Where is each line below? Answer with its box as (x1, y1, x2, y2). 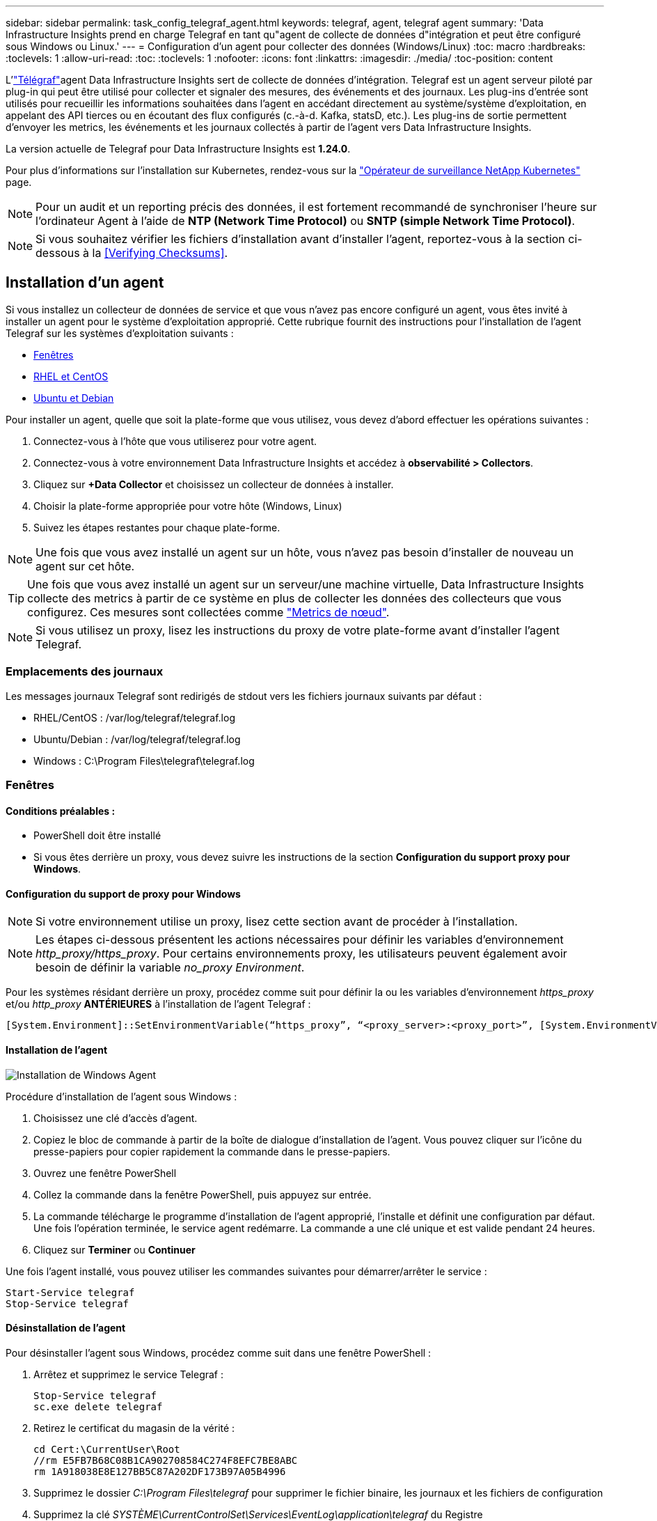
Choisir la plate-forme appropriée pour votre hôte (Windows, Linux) (33, 499, 342, 512)
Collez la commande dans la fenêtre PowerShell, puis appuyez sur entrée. (33, 1188, 372, 1201)
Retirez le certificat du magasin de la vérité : (33, 1421, 235, 1434)
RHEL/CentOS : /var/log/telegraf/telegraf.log (33, 711, 235, 724)
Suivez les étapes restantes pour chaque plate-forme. (33, 521, 280, 533)
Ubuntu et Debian (33, 391, 114, 404)
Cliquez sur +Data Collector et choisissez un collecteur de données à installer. (33, 478, 394, 490)
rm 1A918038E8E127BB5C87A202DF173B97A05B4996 (33, 1465, 286, 1477)
